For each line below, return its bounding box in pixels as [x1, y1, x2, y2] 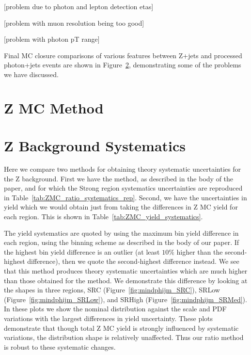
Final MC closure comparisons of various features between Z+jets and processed [4, 50, 242, 60]
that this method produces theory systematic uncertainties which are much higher [4, 266, 248, 275]
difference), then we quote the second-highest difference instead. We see [27, 256, 239, 266]
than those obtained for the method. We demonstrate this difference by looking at [4, 275, 248, 285]
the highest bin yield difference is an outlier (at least [4, 246, 160, 257]
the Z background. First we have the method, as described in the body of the [4, 173, 234, 183]
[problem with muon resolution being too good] [4, 17, 144, 28]
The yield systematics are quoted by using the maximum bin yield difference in [4, 227, 239, 238]
